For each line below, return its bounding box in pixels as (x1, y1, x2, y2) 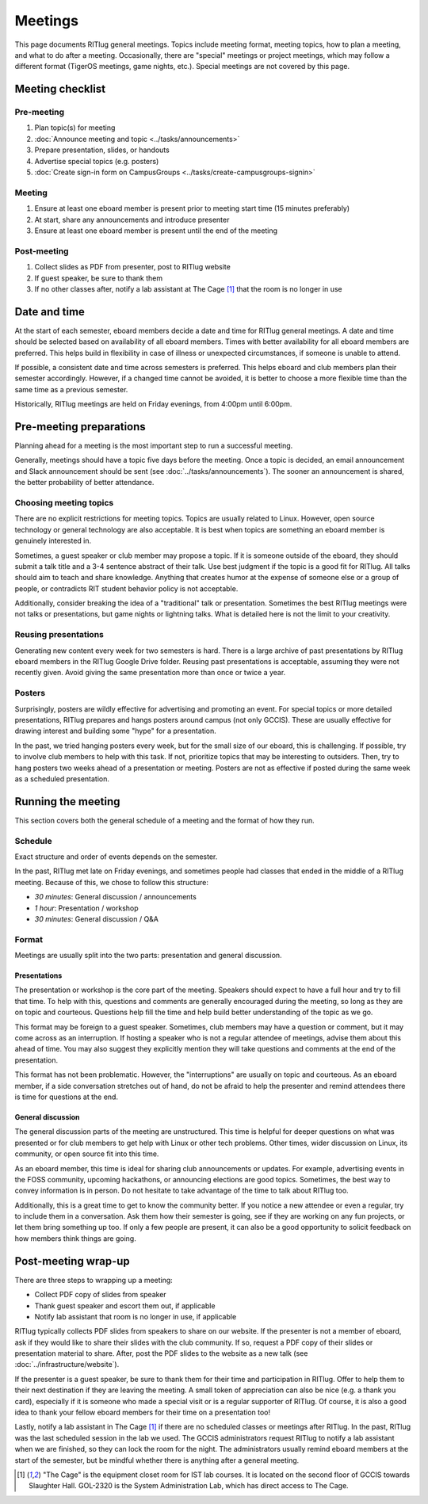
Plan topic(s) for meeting (34, 123, 116, 132)
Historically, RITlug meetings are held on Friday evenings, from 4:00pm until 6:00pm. (14, 399, 292, 409)
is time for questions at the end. (14, 1092, 119, 1101)
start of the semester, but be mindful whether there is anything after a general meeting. (14, 1455, 300, 1465)
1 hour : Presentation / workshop (34, 903, 139, 913)
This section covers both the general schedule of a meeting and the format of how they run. (14, 815, 315, 825)
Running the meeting (14, 795, 120, 808)
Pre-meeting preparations (14, 420, 146, 433)
